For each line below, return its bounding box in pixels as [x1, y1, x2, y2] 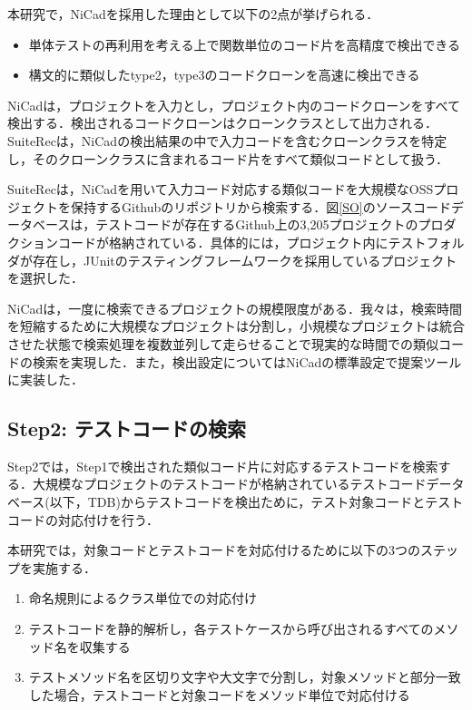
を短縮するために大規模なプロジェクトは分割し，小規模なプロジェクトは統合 [7, 316, 465, 336]
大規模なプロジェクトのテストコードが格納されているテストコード [32, 474, 427, 493]
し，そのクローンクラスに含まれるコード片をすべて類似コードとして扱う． [7, 149, 448, 168]
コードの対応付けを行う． [7, 510, 159, 529]
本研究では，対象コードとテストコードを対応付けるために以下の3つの [7, 540, 420, 559]
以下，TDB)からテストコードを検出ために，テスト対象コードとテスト [49, 492, 464, 511]
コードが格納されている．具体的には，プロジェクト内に [57, 232, 388, 251]
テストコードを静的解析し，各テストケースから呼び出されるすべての [28, 619, 434, 638]
